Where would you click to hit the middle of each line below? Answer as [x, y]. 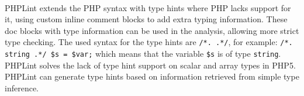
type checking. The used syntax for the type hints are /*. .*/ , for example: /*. [149, 42]
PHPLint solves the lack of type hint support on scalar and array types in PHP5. [150, 65]
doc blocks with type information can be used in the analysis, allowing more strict [152, 30]
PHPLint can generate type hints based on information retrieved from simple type [152, 76]
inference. [22, 88]
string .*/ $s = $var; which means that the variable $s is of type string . [143, 54]
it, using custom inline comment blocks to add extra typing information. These [146, 19]
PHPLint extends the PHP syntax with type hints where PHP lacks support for [148, 7]
